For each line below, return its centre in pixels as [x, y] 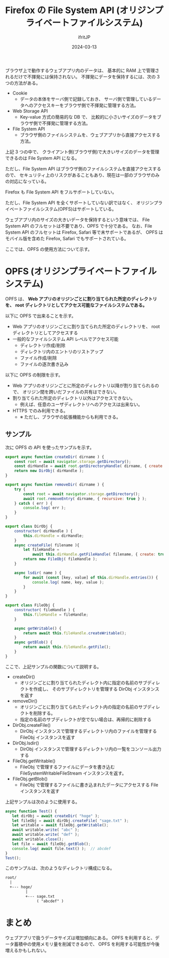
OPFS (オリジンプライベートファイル [81, 271]
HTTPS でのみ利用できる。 [40, 411]
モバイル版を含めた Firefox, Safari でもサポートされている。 [67, 238]
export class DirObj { [29, 526]
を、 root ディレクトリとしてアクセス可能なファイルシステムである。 [76, 305]
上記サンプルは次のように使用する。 [43, 802]
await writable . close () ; [38, 839]
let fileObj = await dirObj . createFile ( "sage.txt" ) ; [70, 821]
